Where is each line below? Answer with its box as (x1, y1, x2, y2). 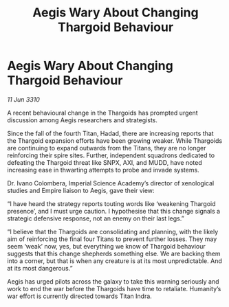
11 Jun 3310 (7, 95, 40, 104)
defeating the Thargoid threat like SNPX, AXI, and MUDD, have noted (7, 158, 202, 166)
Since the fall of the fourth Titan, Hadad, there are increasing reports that (7, 129, 215, 137)
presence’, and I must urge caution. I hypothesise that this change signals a (7, 207, 221, 215)
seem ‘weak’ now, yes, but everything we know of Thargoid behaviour (7, 242, 206, 250)
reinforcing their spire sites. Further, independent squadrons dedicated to (7, 151, 215, 159)
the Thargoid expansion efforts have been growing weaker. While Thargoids (7, 136, 222, 145)
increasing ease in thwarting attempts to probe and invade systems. (7, 166, 199, 174)
